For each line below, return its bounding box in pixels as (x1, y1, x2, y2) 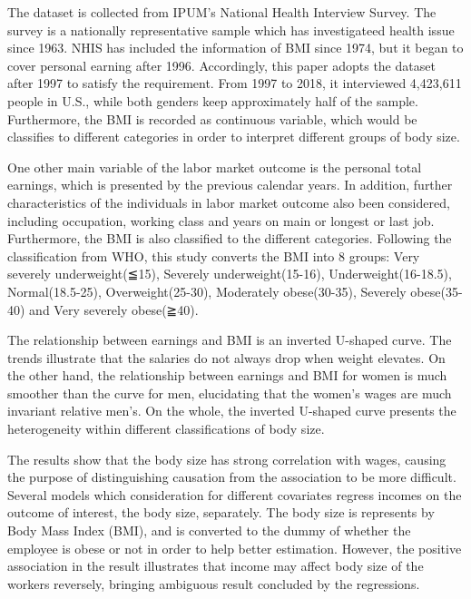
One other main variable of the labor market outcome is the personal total (7, 157, 422, 176)
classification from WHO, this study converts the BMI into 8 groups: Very (7, 246, 420, 265)
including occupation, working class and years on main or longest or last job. (7, 211, 435, 230)
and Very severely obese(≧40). (29, 299, 199, 319)
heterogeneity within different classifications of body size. (7, 419, 325, 438)
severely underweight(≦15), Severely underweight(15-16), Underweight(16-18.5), (7, 264, 452, 283)
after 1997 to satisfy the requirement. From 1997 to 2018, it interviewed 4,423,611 (7, 74, 462, 93)
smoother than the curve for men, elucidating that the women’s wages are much (7, 383, 452, 402)
